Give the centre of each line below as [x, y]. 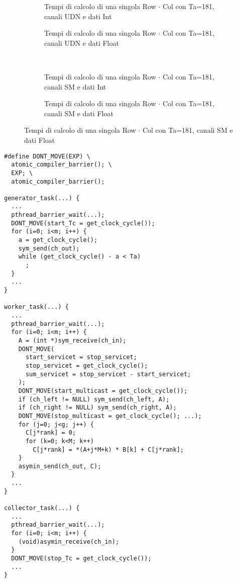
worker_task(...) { [36, 307]
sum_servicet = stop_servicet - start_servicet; [108, 374]
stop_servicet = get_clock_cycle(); [87, 365]
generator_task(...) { [42, 198]
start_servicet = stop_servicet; [81, 357]
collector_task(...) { [42, 508]
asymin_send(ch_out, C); [60, 466]
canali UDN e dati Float [82, 43]
